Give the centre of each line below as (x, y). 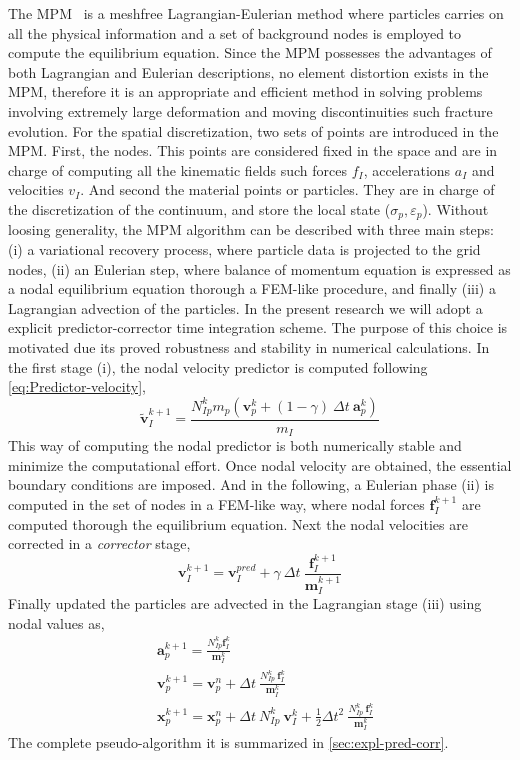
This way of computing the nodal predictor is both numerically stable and (235, 445)
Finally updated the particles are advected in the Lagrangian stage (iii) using (245, 603)
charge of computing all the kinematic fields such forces (178, 169)
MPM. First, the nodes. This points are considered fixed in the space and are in (253, 150)
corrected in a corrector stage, (99, 543)
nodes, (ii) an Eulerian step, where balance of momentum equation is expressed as (259, 268)
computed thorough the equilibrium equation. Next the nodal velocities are (238, 523)
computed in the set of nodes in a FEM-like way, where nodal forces (216, 504)
